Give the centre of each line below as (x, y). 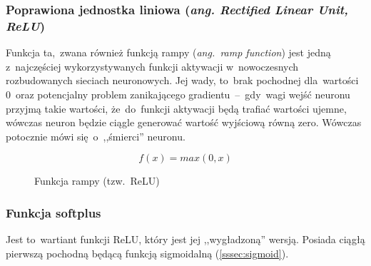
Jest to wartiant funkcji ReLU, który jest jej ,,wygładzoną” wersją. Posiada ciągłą (185, 239)
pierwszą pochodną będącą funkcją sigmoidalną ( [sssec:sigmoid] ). (147, 253)
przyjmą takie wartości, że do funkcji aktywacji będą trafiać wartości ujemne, (176, 108)
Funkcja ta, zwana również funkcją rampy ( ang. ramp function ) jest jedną (168, 52)
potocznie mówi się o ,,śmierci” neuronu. (96, 136)
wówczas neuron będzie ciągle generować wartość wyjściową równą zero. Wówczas (184, 122)
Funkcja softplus (54, 212)
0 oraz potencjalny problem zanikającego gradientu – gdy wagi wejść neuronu (178, 94)
